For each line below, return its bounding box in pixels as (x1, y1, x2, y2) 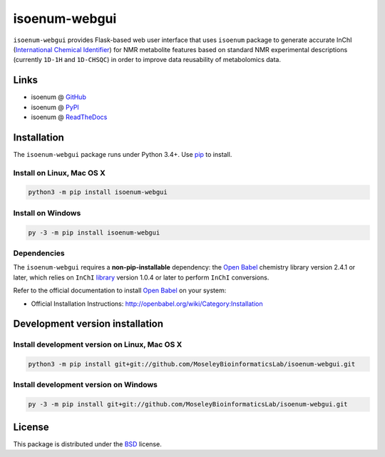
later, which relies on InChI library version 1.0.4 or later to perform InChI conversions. (13, 273, 269, 282)
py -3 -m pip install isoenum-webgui (28, 228, 160, 237)
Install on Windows (13, 207, 81, 217)
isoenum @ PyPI (31, 103, 80, 111)
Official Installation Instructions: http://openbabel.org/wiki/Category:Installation (31, 299, 263, 308)
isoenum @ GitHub (31, 93, 87, 101)
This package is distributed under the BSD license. (13, 439, 162, 448)
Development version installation (13, 318, 164, 330)
